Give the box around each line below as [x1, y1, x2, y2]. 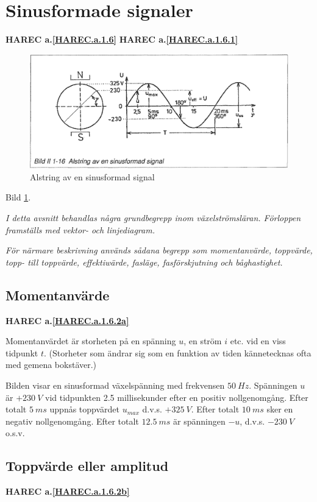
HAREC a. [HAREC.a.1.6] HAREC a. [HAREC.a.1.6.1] [5, 33, 238, 46]
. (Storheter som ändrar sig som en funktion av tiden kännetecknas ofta [44, 346, 312, 359]
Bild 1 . [5, 191, 31, 203]
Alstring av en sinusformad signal [30, 170, 155, 183]
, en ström [183, 334, 222, 347]
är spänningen [173, 414, 226, 427]
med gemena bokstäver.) [5, 358, 97, 371]
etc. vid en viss [230, 334, 286, 347]
